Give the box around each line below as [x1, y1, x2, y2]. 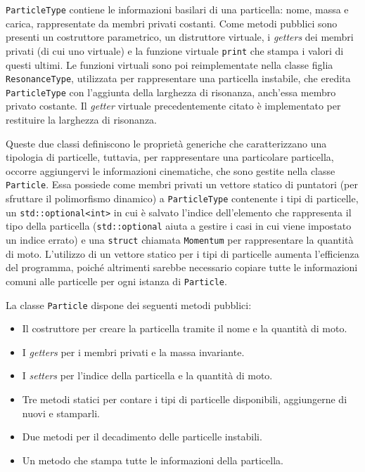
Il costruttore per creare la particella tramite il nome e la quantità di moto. [22, 321, 347, 336]
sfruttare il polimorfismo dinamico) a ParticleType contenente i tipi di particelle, [6, 191, 359, 206]
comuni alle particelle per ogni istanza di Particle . [6, 273, 227, 288]
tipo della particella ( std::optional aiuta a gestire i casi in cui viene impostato [6, 218, 352, 233]
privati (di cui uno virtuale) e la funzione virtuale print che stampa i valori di [6, 43, 344, 58]
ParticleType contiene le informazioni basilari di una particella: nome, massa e [6, 2, 349, 16]
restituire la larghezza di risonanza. [6, 112, 157, 126]
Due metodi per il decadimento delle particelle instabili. [22, 429, 262, 444]
